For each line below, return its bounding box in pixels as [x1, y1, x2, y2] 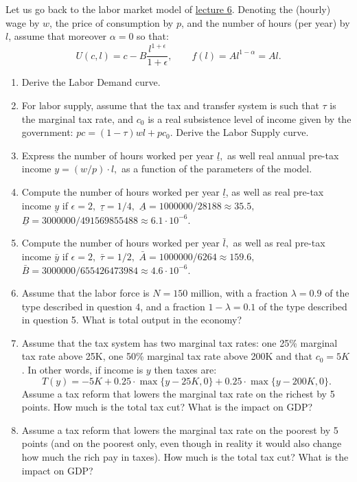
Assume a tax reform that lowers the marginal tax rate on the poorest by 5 [21, 422, 338, 437]
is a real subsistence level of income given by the [148, 111, 352, 126]
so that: [137, 29, 169, 43]
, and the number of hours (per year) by [181, 15, 350, 30]
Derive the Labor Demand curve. [21, 75, 161, 89]
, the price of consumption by [49, 15, 174, 30]
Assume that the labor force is [21, 286, 150, 300]
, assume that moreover [8, 29, 107, 43]
